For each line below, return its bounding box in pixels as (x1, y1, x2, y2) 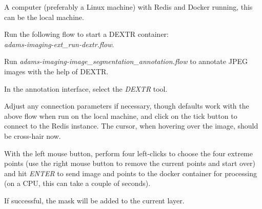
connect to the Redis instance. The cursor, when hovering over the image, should (4, 120, 258, 131)
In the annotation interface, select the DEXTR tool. (4, 83, 168, 94)
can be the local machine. (4, 11, 84, 22)
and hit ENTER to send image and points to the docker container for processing (4, 168, 257, 178)
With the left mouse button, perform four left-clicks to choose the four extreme (4, 148, 253, 158)
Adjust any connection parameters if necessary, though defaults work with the (4, 100, 249, 111)
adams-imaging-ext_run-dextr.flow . (4, 38, 114, 49)
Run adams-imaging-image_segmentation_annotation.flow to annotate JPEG (4, 56, 248, 67)
